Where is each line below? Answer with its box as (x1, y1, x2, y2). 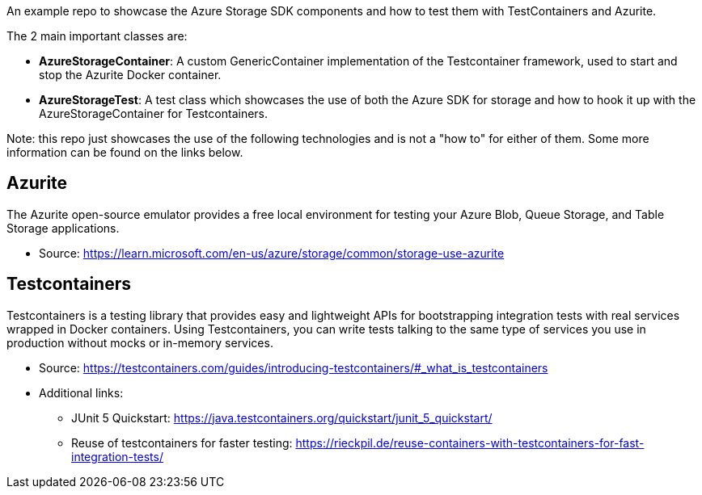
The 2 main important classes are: (6, 29, 188, 43)
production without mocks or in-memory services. (6, 335, 273, 350)
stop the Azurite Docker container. (39, 68, 222, 82)
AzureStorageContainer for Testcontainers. (39, 107, 269, 120)
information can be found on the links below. (6, 145, 243, 159)
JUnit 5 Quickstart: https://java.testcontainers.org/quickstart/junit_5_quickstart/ (71, 410, 493, 425)
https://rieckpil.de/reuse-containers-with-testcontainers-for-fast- (295, 435, 645, 450)
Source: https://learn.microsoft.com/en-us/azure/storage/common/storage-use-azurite (39, 245, 505, 260)
